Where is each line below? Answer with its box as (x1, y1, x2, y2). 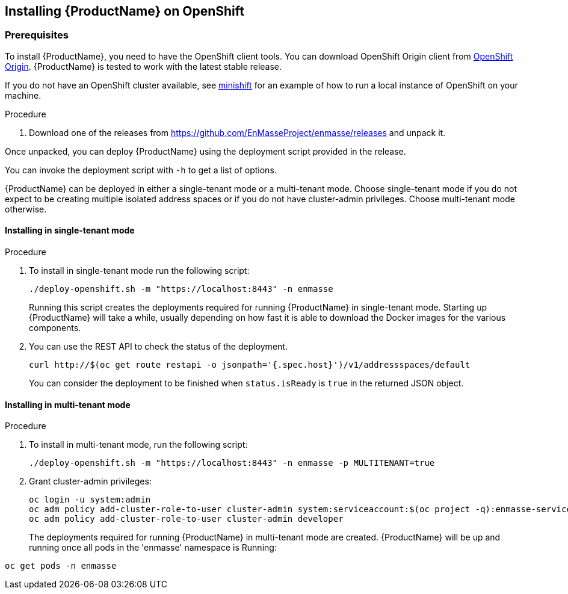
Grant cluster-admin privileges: (29, 476, 152, 487)
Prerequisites (5, 29, 69, 42)
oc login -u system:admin (29, 495, 151, 505)
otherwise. (5, 203, 47, 214)
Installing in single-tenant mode (5, 225, 135, 236)
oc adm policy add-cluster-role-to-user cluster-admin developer (29, 514, 344, 524)
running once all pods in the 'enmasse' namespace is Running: (29, 542, 277, 553)
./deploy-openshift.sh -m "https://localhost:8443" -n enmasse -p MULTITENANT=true (29, 458, 435, 468)
